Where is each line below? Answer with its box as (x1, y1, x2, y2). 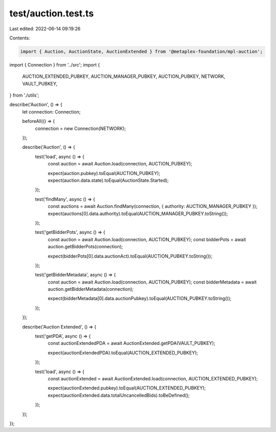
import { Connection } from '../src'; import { (9, 61, 100, 68)
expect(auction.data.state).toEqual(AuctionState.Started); (48, 177, 169, 183)
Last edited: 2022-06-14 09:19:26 (9, 26, 81, 32)
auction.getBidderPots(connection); (48, 244, 123, 250)
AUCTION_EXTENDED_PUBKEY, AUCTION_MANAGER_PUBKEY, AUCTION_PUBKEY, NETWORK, (22, 73, 225, 79)
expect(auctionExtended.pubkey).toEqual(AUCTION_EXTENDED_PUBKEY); (48, 385, 206, 391)
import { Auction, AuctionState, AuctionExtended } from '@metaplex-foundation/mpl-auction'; (20, 49, 263, 54)
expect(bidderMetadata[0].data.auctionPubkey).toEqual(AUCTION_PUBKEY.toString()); (48, 295, 232, 301)
